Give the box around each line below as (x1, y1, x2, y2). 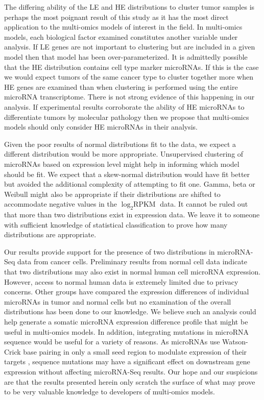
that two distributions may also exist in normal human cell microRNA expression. (4, 266, 261, 277)
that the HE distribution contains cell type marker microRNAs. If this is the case (4, 61, 259, 72)
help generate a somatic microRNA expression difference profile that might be (4, 316, 248, 327)
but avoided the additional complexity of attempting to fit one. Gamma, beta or (4, 179, 255, 189)
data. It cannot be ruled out (160, 198, 248, 209)
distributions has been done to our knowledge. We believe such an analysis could (4, 306, 256, 317)
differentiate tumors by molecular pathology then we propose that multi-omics (4, 111, 249, 122)
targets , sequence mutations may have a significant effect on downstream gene (4, 356, 250, 367)
